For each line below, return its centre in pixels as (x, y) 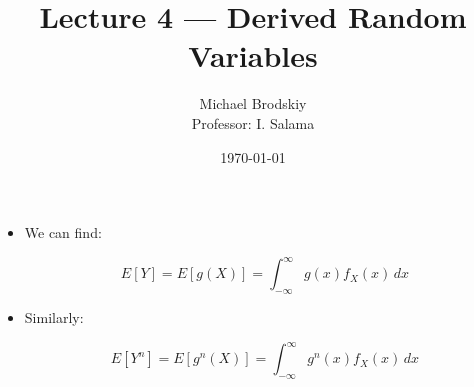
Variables (253, 55)
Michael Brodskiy (253, 103)
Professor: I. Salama (253, 122)
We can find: (63, 232)
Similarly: (54, 316)
